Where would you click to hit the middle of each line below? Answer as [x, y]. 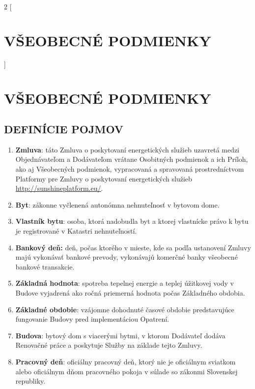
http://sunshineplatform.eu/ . [59, 188]
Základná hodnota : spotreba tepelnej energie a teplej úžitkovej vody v [125, 283]
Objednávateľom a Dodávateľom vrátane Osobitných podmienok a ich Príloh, [132, 159]
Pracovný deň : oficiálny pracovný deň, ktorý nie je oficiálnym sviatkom [126, 361]
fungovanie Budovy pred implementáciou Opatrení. [92, 319]
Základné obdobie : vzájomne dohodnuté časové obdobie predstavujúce [125, 309]
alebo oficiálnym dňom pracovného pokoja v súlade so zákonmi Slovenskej [127, 371]
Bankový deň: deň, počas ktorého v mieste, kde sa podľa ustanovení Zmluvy [133, 247]
